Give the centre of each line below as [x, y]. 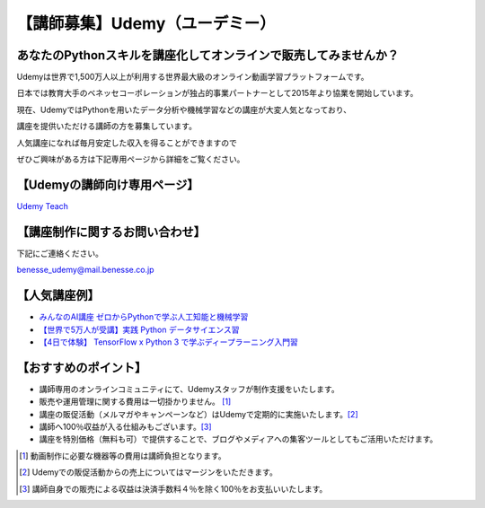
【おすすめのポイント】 [82, 368]
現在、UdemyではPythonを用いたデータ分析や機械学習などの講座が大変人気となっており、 [184, 109]
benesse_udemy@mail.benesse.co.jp [85, 270]
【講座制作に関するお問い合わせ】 [111, 232]
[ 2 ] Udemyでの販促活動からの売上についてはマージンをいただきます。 [148, 472]
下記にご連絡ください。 [60, 253]
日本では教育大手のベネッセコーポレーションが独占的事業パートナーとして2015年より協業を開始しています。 [217, 93]
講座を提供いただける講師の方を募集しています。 [107, 127]
